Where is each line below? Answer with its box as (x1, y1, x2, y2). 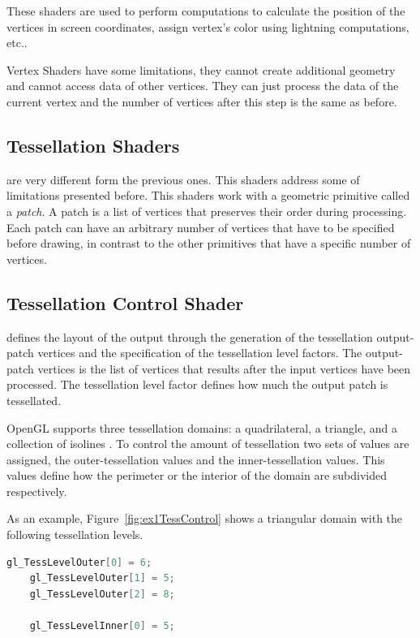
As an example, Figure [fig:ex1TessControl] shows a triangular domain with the (6, 510, 403, 527)
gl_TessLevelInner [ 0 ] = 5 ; (29, 620, 175, 632)
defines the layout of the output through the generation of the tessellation (6, 328, 373, 345)
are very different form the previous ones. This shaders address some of (6, 170, 360, 188)
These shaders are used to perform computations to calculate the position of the (6, 2, 405, 19)
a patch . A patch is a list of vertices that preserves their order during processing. (6, 202, 407, 219)
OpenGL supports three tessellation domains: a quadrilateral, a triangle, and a (6, 419, 397, 436)
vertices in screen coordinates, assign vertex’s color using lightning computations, (6, 18, 409, 35)
